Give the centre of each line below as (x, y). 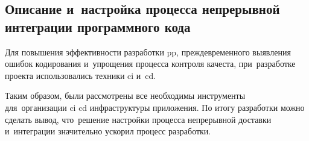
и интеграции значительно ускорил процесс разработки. (108, 131)
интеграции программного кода (98, 26)
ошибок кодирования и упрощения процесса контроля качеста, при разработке (150, 64)
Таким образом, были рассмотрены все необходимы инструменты (125, 96)
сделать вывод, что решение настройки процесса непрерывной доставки (138, 119)
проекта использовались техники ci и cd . (81, 75)
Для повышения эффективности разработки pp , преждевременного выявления (148, 52)
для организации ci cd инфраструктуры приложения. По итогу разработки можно (155, 107)
